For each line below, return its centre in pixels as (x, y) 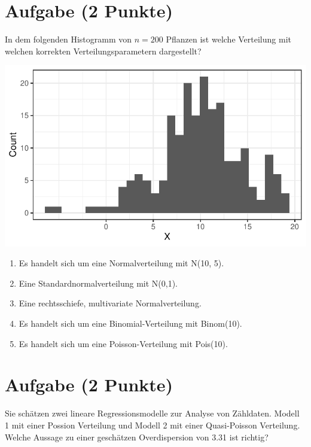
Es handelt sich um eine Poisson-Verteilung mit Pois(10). (123, 343)
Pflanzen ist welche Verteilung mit (228, 39)
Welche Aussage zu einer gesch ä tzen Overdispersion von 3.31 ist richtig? (137, 437)
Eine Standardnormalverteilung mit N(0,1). (98, 283)
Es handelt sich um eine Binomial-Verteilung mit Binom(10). (130, 323)
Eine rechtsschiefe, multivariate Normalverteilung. (110, 303)
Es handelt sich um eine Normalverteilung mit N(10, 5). (121, 263)
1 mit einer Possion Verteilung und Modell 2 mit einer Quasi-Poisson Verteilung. (153, 425)
